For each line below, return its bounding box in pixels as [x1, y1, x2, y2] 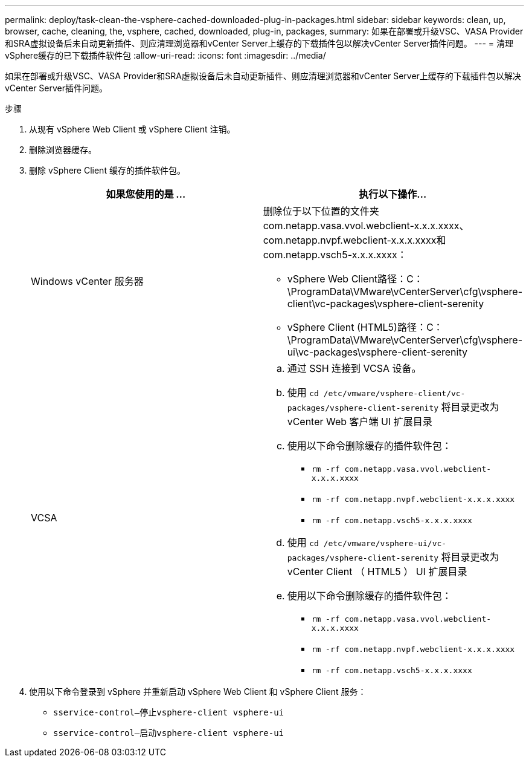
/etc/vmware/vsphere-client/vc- [323, 389, 466, 398]
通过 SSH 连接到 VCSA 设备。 [287, 362, 422, 374]
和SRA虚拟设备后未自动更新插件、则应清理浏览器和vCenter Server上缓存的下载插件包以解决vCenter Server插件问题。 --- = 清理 [5, 38, 514, 48]
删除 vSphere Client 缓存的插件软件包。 [29, 165, 185, 175]
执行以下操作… [359, 188, 427, 200]
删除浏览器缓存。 [29, 145, 97, 155]
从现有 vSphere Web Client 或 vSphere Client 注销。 [29, 124, 236, 134]
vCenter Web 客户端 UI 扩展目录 [287, 415, 432, 428]
